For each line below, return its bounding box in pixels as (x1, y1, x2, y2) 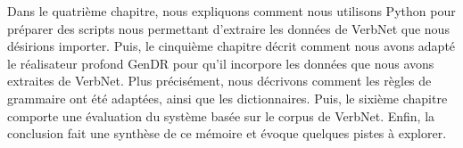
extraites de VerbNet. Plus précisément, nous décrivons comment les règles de (7, 71, 432, 90)
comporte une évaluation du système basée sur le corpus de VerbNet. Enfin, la (7, 106, 435, 125)
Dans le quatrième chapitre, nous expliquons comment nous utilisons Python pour (7, 2, 456, 20)
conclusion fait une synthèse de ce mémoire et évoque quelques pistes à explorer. (7, 124, 447, 143)
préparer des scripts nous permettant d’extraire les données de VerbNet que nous (7, 19, 450, 37)
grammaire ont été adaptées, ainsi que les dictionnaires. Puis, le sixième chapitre (7, 88, 448, 107)
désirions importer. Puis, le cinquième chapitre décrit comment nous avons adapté (7, 37, 456, 55)
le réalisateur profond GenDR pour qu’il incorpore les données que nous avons (7, 53, 434, 72)
